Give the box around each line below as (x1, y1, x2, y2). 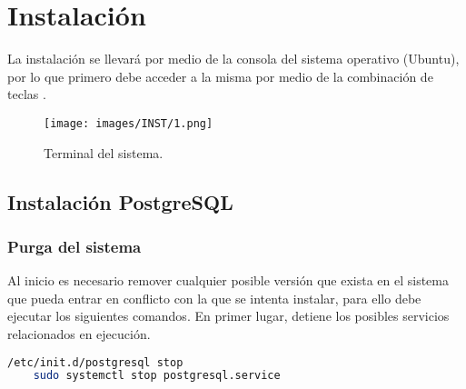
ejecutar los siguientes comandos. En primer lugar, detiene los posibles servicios (7, 306, 450, 325)
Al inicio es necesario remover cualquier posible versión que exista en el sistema (7, 271, 449, 290)
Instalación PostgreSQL (7, 187, 233, 215)
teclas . (7, 85, 46, 104)
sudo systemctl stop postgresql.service (33, 369, 281, 383)
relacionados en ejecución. (7, 324, 151, 343)
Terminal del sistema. (44, 143, 164, 162)
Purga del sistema (7, 234, 142, 257)
